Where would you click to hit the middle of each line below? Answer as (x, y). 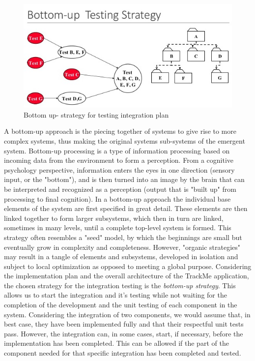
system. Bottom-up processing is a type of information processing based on (117, 150)
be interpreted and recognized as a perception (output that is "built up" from (120, 189)
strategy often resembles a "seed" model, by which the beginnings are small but (123, 237)
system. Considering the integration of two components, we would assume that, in (127, 314)
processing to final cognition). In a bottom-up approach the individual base (117, 198)
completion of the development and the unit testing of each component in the (121, 305)
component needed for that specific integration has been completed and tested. (123, 353)
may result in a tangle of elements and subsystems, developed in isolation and (121, 256)
